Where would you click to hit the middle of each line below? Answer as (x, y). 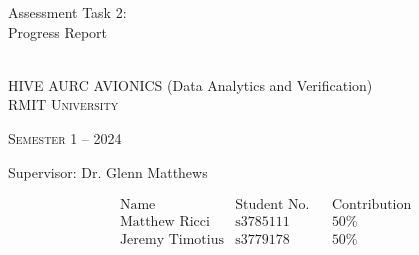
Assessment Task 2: (67, 12)
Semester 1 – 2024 (65, 137)
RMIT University (63, 104)
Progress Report (58, 31)
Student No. (272, 205)
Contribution (371, 205)
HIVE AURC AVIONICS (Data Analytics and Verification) (190, 84)
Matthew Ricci (164, 222)
